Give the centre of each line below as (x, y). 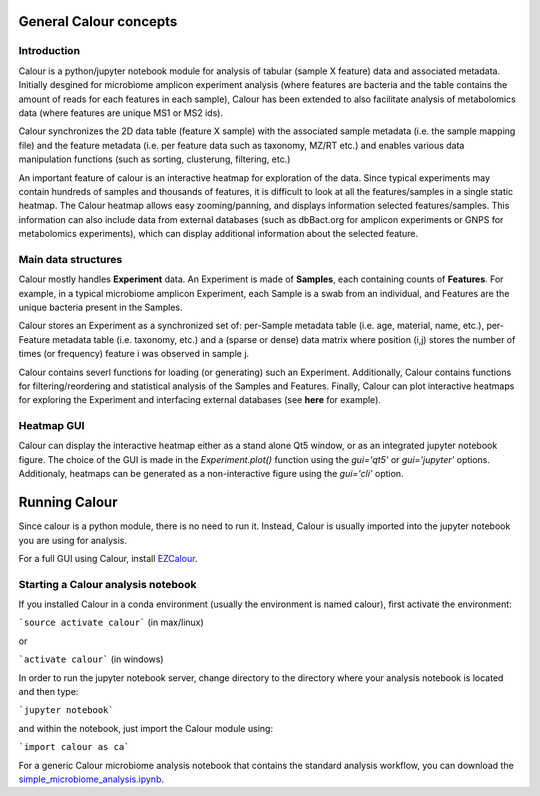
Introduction (49, 51)
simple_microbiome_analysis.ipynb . (91, 779)
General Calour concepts (98, 21)
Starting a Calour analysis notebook (107, 584)
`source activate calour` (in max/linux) (111, 622)
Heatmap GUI (51, 426)
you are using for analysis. (72, 540)
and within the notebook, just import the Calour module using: (146, 728)
